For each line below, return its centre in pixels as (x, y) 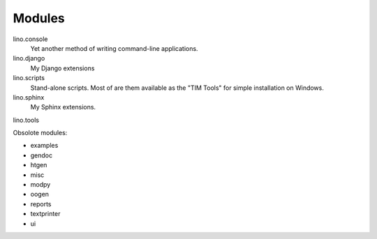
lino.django (29, 59)
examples (44, 146)
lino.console (30, 39)
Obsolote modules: (40, 133)
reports (41, 204)
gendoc (41, 155)
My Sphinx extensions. (63, 107)
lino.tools (26, 120)
